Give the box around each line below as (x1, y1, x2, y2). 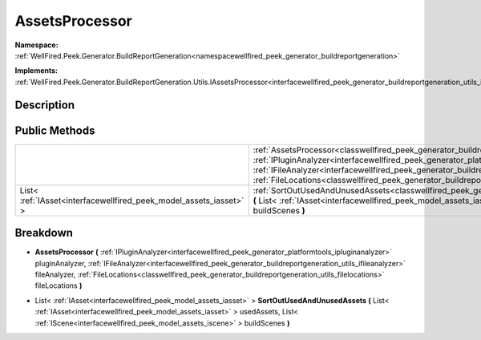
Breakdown (14, 226, 74, 240)
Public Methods (14, 123, 95, 137)
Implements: (14, 66, 59, 75)
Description (14, 98, 75, 111)
